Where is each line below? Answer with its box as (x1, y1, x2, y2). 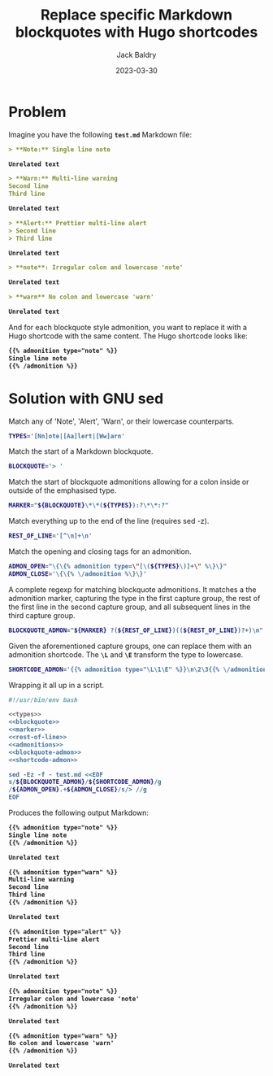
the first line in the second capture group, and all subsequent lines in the (8, 602, 251, 612)
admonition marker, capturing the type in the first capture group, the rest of (8, 593, 261, 603)
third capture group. (8, 610, 76, 620)
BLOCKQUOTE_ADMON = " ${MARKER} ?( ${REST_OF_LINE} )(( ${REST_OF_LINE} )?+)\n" (8, 626, 264, 634)
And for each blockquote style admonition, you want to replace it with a (8, 322, 248, 332)
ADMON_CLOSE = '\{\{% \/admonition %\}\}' (8, 569, 148, 578)
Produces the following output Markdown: (8, 808, 149, 817)
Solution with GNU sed (8, 389, 164, 407)
